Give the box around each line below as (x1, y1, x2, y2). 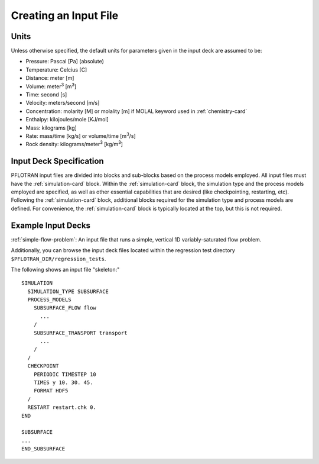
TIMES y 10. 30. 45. (33, 379, 93, 386)
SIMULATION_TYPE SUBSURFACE (27, 288, 109, 295)
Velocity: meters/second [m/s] (25, 99, 100, 107)
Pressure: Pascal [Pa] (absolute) (25, 58, 105, 65)
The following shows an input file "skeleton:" (11, 266, 120, 273)
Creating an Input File (11, 9, 119, 22)
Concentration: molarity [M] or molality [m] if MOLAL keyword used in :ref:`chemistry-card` (25, 107, 248, 115)
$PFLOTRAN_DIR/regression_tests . (11, 255, 106, 262)
